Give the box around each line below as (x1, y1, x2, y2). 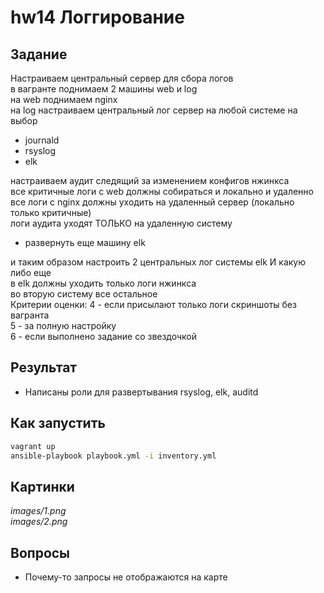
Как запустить (10, 415, 106, 432)
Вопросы (10, 544, 71, 561)
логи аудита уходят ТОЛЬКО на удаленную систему (10, 217, 233, 229)
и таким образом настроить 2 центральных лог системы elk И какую (10, 256, 307, 268)
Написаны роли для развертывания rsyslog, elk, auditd (24, 386, 259, 398)
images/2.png (10, 516, 68, 528)
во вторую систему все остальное (10, 288, 158, 300)
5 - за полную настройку (10, 320, 117, 331)
